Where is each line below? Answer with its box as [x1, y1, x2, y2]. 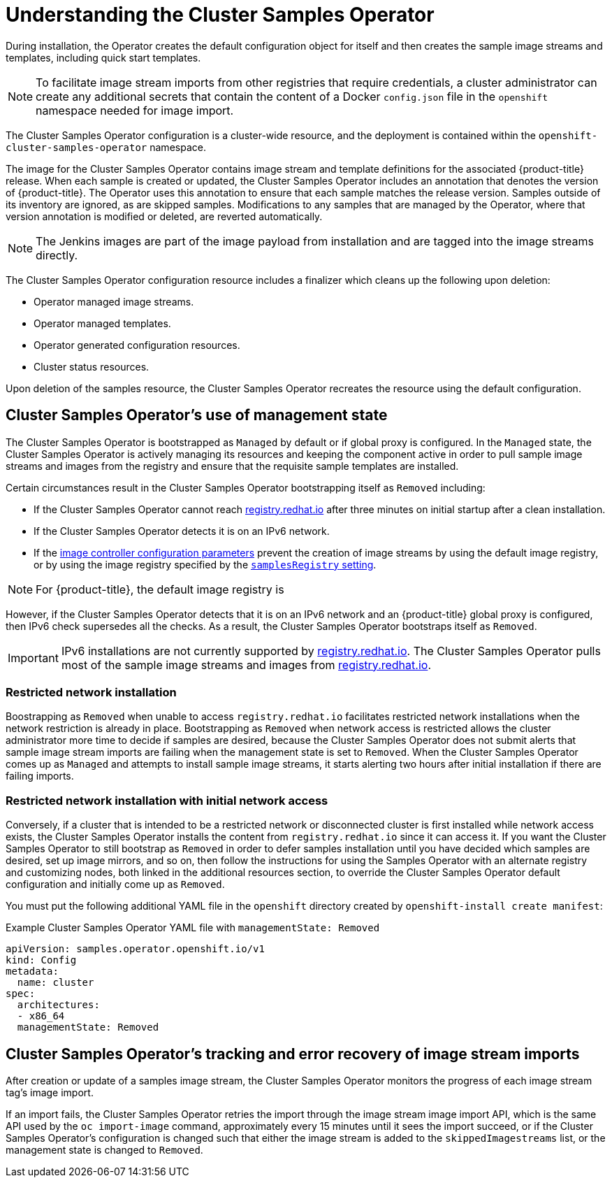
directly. [36, 248, 78, 262]
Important [8, 650, 59, 665]
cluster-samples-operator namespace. [6, 141, 206, 153]
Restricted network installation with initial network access [6, 793, 328, 808]
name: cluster [17, 977, 94, 989]
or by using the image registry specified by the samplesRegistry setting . [34, 558, 377, 571]
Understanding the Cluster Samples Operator [6, 3, 435, 27]
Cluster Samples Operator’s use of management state [6, 406, 388, 424]
